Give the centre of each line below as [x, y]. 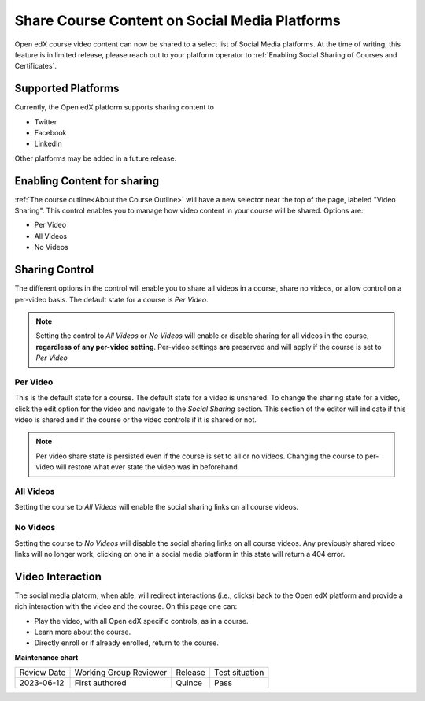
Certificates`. [35, 66]
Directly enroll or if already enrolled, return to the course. [127, 643]
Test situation [239, 673]
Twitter [46, 121]
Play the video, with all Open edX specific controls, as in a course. [141, 621]
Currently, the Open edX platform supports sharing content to [114, 107]
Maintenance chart [46, 657]
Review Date [42, 673]
